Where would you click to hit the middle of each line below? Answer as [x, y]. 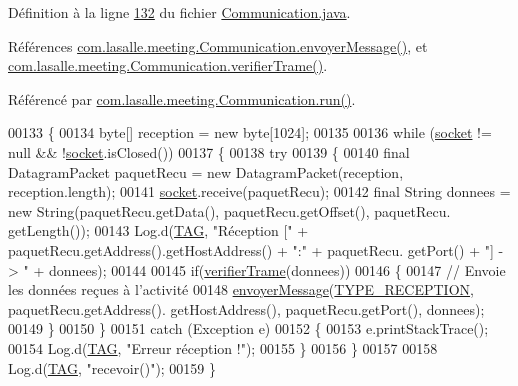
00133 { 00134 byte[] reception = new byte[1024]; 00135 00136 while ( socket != [250, 132]
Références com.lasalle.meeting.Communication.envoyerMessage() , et [218, 45]
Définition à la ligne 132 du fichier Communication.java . [179, 12]
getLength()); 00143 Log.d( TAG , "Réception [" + [158, 230]
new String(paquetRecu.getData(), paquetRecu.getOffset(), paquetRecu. [229, 210]
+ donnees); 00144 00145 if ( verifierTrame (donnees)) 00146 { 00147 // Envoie [269, 269]
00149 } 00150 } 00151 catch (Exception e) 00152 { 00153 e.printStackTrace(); [248, 328]
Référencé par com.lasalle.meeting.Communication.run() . [182, 98]
